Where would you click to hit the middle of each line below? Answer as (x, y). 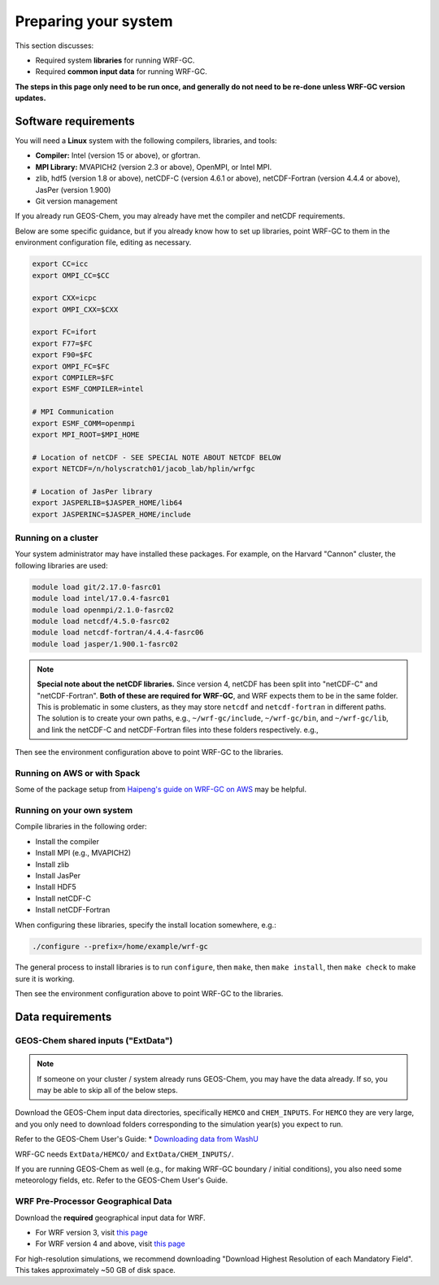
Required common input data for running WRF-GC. (121, 72)
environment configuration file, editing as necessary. (103, 242)
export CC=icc (60, 264)
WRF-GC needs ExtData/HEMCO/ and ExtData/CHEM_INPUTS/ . (124, 1154)
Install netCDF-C (63, 898)
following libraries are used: (61, 565)
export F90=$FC (62, 355)
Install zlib (52, 864)
